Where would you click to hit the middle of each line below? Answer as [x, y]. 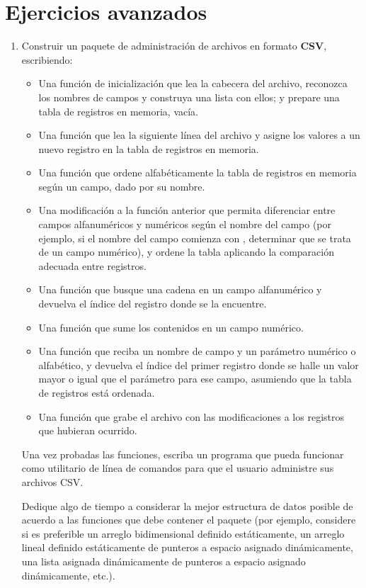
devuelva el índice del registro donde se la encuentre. [153, 304]
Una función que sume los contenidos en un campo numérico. [171, 327]
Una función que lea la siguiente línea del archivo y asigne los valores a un [199, 135]
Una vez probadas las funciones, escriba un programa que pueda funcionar [183, 454]
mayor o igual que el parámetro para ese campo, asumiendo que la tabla [195, 379]
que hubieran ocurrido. [88, 430]
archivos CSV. [52, 481]
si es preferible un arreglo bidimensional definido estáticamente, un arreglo [183, 533]
